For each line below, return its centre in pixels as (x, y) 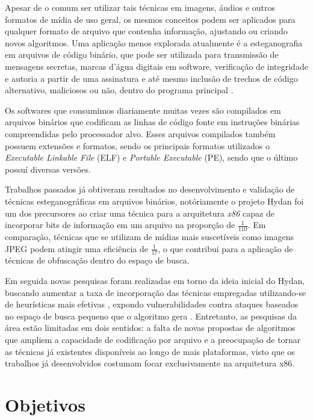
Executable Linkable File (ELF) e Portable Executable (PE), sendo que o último (151, 157)
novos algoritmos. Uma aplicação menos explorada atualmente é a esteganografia (154, 42)
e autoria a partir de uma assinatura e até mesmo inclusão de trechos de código (151, 78)
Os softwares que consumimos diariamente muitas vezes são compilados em (143, 110)
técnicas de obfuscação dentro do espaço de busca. (97, 260)
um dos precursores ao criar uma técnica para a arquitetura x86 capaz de (140, 213)
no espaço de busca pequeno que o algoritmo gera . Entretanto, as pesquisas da (151, 316)
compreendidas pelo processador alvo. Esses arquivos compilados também (140, 133)
